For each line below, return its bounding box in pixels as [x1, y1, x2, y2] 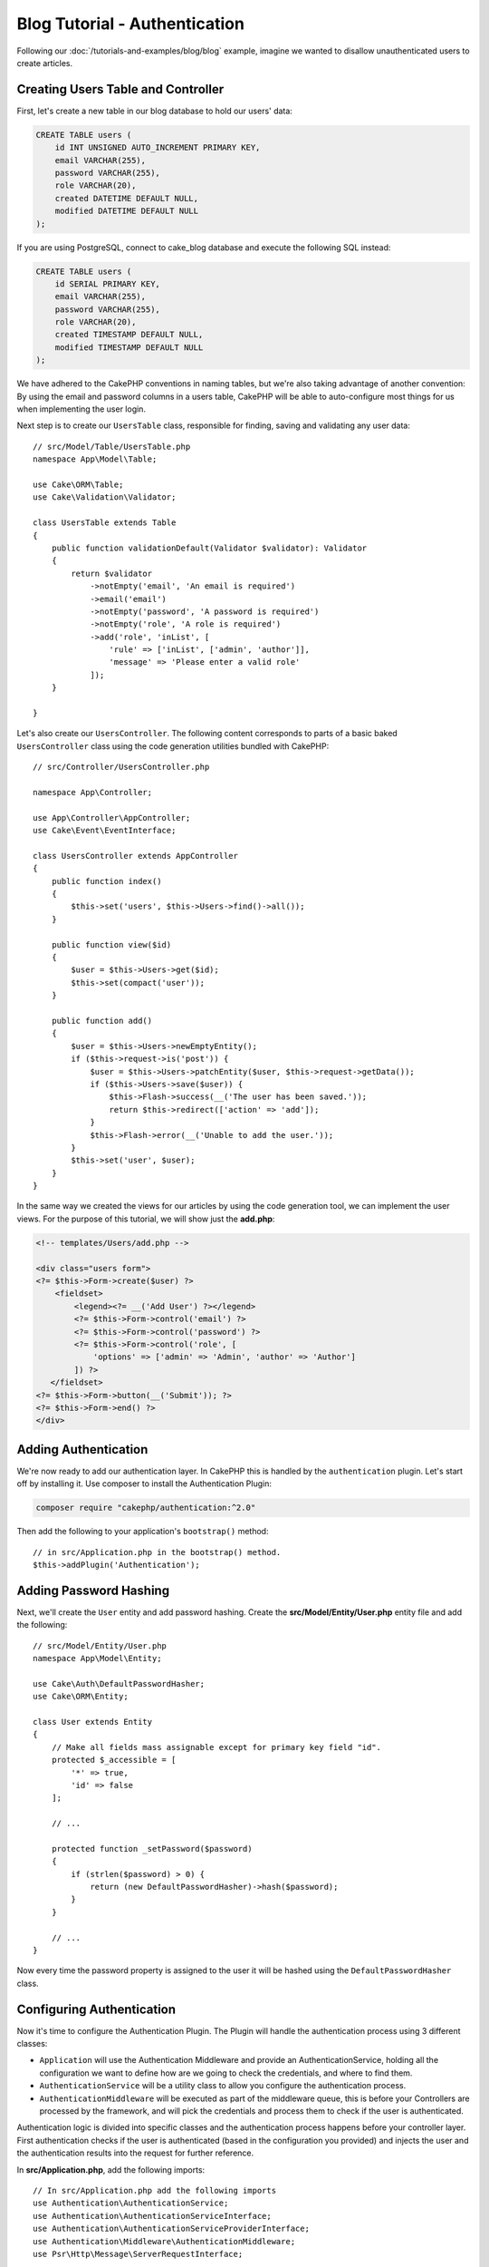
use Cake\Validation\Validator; [33, 492, 177, 502]
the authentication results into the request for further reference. [16, 2147, 254, 2158]
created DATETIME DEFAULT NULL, [54, 193, 199, 203]
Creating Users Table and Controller [16, 82, 225, 97]
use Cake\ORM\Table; [33, 479, 124, 490]
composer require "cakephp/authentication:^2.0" [35, 1503, 256, 1513]
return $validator [71, 568, 153, 579]
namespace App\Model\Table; [33, 454, 158, 464]
